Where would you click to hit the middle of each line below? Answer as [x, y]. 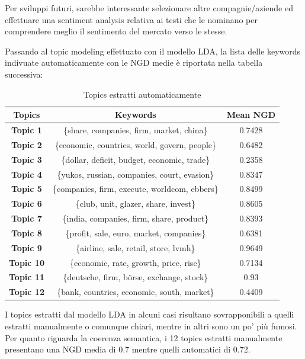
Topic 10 [27, 262]
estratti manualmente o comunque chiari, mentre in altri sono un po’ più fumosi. [151, 326]
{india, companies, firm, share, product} [136, 218]
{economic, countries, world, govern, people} [136, 144]
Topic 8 [27, 233]
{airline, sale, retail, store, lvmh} [136, 247]
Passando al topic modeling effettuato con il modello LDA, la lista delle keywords [153, 51]
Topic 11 [27, 277]
